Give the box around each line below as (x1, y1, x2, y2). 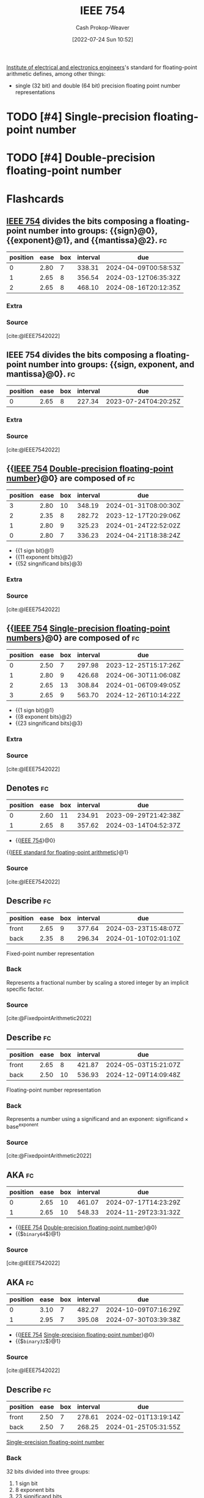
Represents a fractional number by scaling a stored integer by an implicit (6, 978, 189, 986)
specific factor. (6, 985, 45, 993)
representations (15, 88, 56, 95)
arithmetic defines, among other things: (6, 70, 106, 77)
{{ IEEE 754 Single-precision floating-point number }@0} (15, 1331, 155, 1338)
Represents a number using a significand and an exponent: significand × (6, 1115, 189, 1123)
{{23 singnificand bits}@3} (15, 719, 83, 727)
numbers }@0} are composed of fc (6, 633, 140, 643)
